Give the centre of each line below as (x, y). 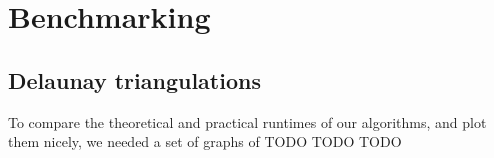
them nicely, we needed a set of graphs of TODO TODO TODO (205, 141)
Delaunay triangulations (134, 79)
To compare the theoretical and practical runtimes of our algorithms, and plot (247, 121)
